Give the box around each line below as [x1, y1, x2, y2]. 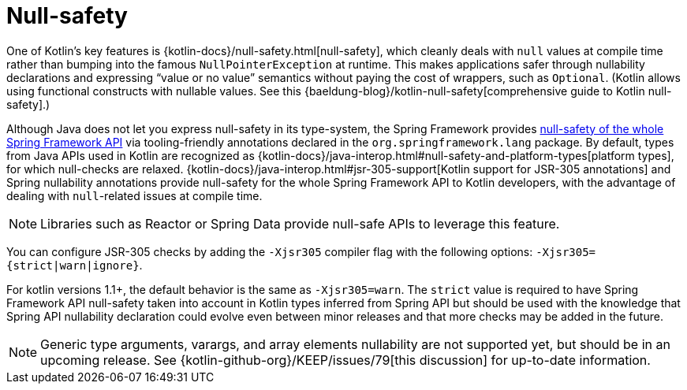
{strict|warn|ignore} [6, 258, 140, 272]
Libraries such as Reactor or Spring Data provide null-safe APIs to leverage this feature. [40, 215, 560, 232]
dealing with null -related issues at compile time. [6, 188, 263, 202]
